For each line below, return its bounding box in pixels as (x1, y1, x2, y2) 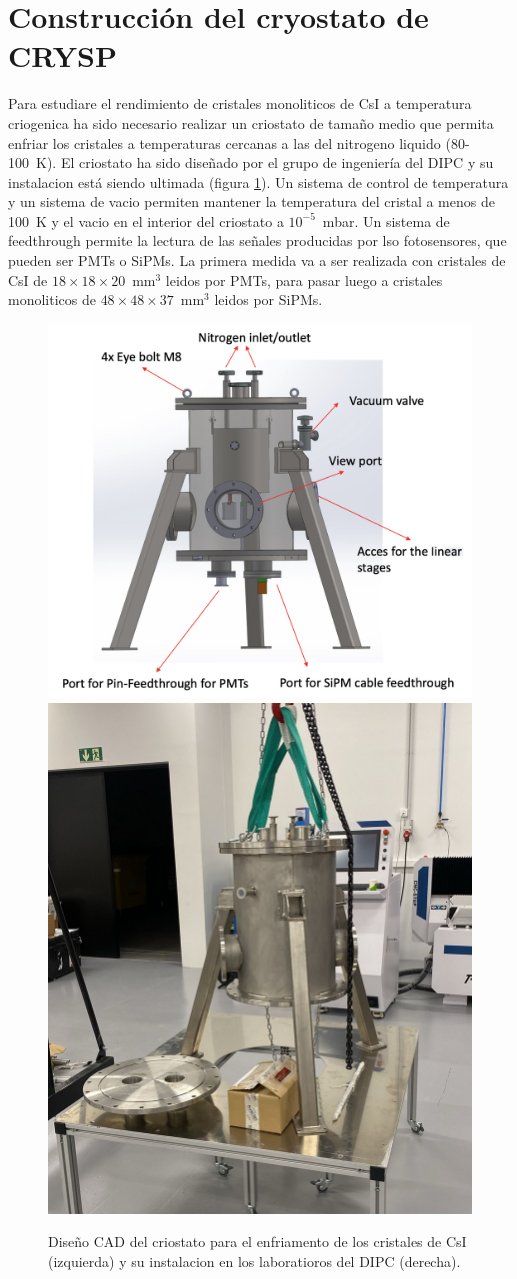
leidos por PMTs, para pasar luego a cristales (165, 269, 443, 290)
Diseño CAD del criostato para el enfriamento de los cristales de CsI (48, 1231, 467, 1252)
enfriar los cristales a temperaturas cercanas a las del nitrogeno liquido (8, 132, 441, 153)
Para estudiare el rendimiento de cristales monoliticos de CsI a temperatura (8, 93, 472, 114)
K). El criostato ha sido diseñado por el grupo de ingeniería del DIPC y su (35, 152, 494, 173)
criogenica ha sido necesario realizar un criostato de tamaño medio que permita (8, 112, 494, 133)
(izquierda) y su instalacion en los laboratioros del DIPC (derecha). (48, 1250, 461, 1271)
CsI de (8, 269, 48, 290)
